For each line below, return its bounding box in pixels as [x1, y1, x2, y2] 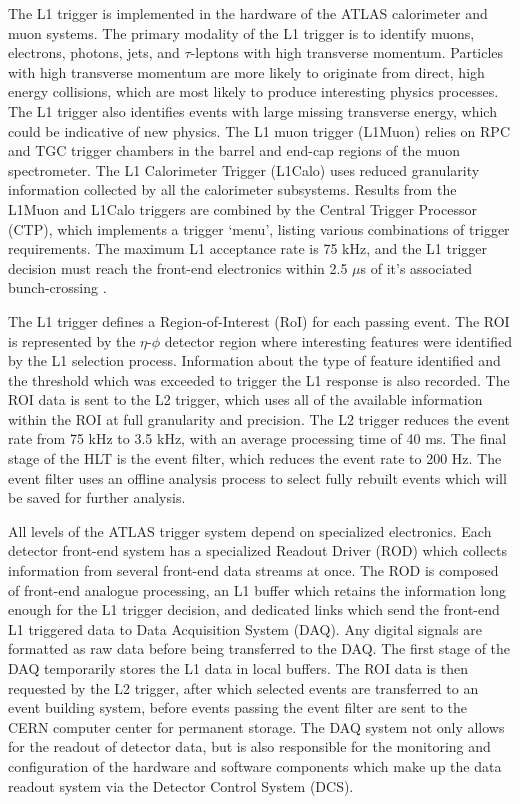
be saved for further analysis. [8, 487, 186, 508]
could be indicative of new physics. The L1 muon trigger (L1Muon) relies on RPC [8, 120, 511, 141]
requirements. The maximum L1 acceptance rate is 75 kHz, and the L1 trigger [8, 238, 488, 259]
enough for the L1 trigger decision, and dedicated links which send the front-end [8, 599, 500, 620]
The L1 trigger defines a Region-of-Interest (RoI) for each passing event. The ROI [8, 310, 510, 331]
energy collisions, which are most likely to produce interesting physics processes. [8, 81, 499, 102]
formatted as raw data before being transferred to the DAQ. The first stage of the [8, 638, 511, 659]
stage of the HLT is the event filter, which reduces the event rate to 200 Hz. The [8, 448, 502, 469]
